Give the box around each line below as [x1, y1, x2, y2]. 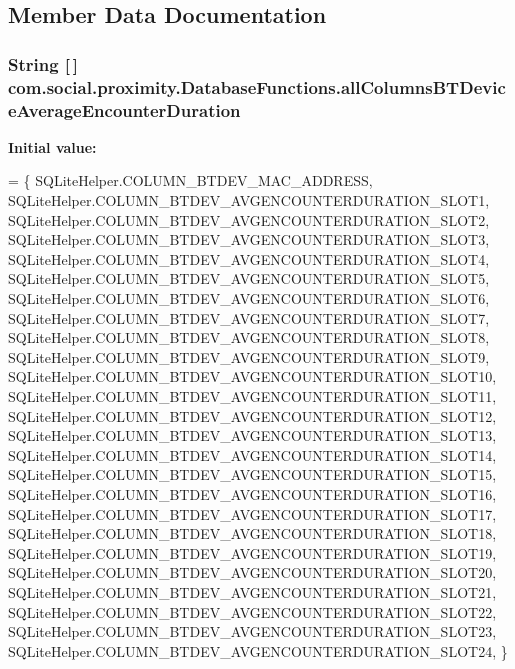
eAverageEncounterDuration [8, 97, 241, 122]
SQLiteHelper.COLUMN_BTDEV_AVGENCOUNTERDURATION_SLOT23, [8, 621, 497, 642]
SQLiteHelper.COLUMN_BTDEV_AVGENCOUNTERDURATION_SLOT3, [8, 229, 490, 250]
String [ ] [8, 51, 79, 76]
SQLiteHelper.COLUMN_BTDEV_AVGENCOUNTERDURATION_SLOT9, [8, 346, 490, 367]
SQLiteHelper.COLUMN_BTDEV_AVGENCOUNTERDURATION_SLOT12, [8, 405, 497, 426]
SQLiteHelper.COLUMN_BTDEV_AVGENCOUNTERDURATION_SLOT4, [8, 248, 490, 269]
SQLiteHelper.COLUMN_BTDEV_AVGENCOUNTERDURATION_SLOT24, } [8, 640, 508, 661]
